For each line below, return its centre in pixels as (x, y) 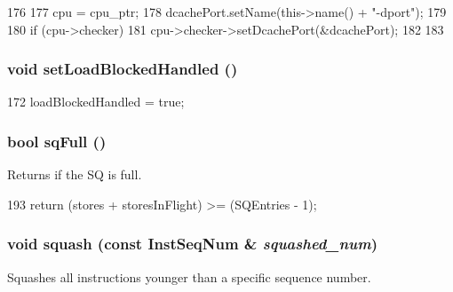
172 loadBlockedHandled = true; (96, 102)
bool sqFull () (57, 141)
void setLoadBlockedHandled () (123, 69)
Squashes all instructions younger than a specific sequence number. (189, 276)
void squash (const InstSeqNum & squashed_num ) (193, 244)
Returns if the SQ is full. (75, 174)
